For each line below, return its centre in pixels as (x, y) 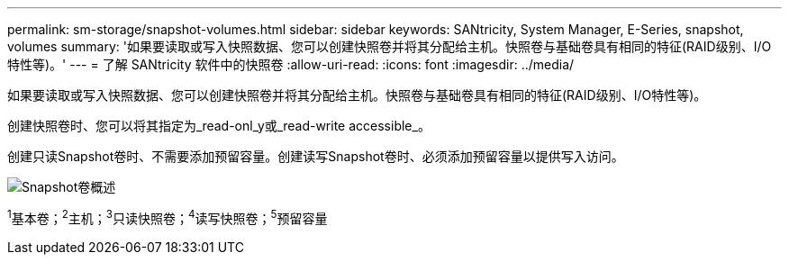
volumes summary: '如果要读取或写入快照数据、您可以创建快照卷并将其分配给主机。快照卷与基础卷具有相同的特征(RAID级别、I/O (390, 46)
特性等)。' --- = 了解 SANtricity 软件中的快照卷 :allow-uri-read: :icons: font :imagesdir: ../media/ (291, 64)
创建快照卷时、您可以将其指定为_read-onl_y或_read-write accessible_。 (219, 126)
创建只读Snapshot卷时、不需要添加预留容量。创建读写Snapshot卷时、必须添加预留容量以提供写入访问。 (316, 156)
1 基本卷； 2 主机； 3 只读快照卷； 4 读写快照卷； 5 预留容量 (168, 217)
